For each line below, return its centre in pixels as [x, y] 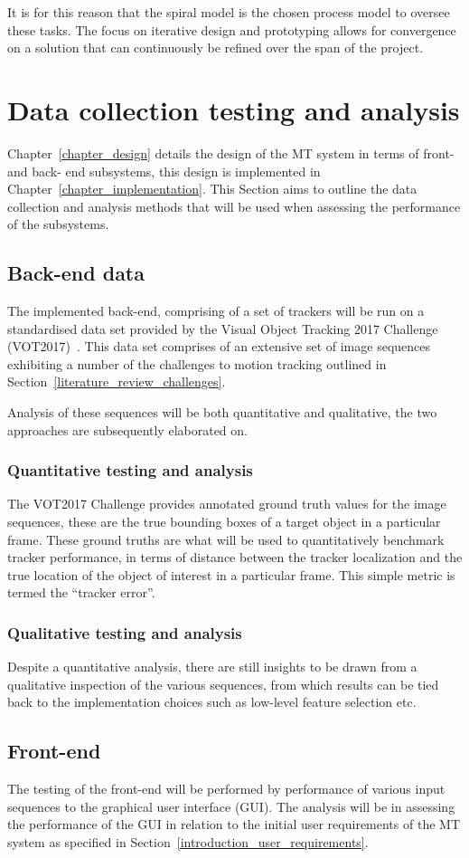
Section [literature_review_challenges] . [117, 381]
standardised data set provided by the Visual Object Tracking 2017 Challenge [223, 328]
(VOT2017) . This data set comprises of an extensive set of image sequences [219, 346]
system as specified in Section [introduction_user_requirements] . [188, 842]
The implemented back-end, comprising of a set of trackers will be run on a [216, 311]
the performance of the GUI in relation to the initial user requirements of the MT [234, 824]
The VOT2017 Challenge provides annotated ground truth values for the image [227, 504]
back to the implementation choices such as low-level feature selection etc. [212, 702]
